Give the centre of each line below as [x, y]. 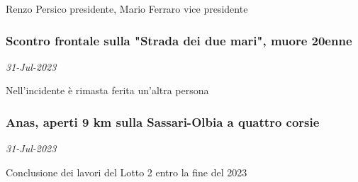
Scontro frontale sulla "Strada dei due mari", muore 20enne [179, 40]
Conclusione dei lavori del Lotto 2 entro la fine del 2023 [127, 172]
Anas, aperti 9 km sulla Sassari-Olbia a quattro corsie [163, 121]
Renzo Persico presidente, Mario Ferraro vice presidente [127, 8]
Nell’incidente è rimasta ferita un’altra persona [107, 90]
